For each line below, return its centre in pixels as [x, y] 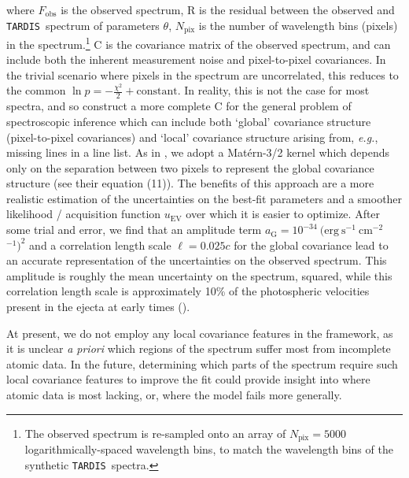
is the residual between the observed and [297, 9]
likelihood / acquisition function [84, 214]
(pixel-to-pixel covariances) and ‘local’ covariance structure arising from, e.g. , [192, 137]
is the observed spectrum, [122, 9]
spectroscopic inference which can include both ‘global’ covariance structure [189, 121]
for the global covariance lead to [311, 245]
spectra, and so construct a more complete [109, 106]
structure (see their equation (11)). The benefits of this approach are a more [190, 183]
